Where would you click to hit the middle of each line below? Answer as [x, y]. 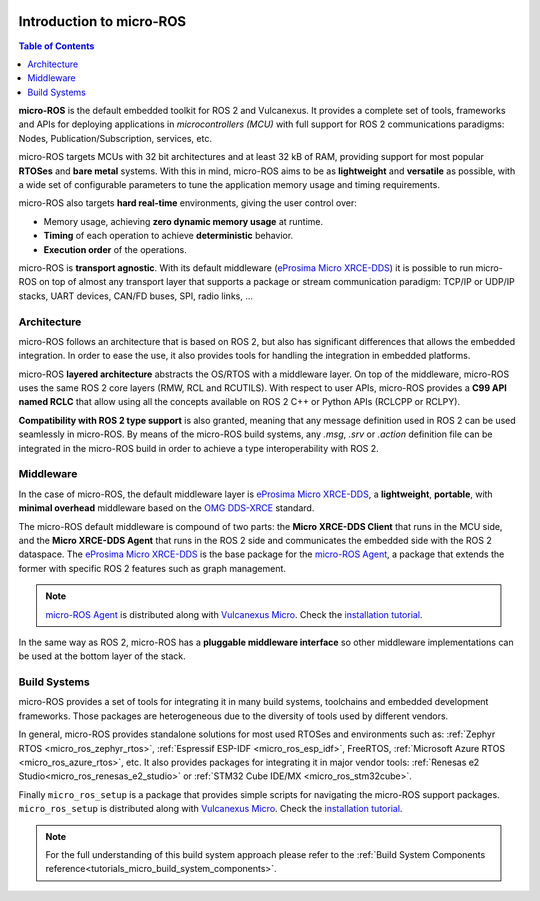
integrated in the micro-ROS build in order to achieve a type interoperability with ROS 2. [198, 448]
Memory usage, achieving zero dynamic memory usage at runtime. [183, 221]
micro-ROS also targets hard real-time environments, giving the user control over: [187, 203]
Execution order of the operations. [115, 249]
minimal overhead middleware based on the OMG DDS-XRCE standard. [166, 508]
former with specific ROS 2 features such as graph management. [152, 568]
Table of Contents [56, 46]
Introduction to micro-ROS [102, 21]
